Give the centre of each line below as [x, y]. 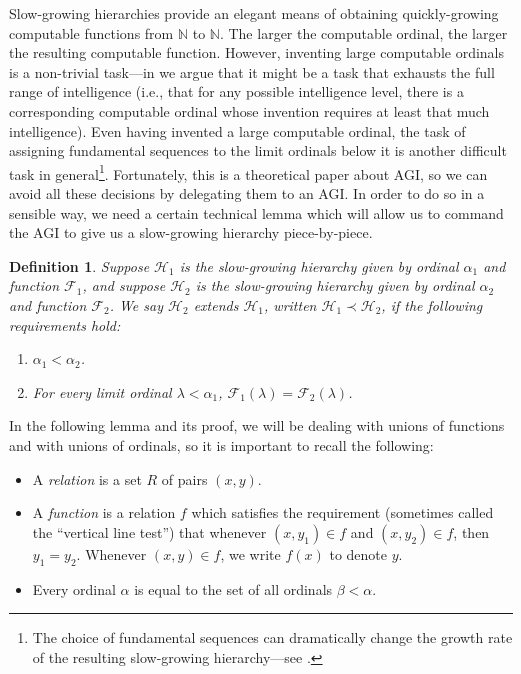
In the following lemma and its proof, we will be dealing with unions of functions [257, 425]
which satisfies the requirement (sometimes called [342, 512]
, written [290, 304]
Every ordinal [74, 588]
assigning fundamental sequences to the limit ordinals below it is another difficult [258, 150]
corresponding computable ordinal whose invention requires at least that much [249, 110]
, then [471, 531]
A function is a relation [104, 512]
